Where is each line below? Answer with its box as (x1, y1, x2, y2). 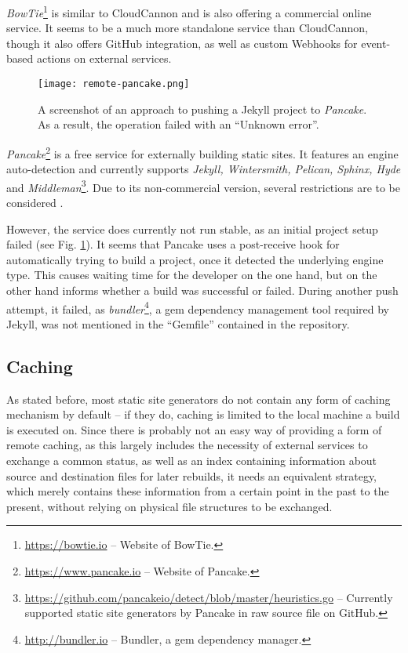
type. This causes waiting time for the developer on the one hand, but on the (6, 267, 377, 283)
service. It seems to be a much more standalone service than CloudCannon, (6, 20, 368, 36)
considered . (6, 194, 64, 210)
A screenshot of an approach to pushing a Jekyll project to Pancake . (38, 100, 367, 117)
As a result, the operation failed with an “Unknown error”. (38, 116, 319, 132)
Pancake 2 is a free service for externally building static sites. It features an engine (6, 143, 399, 161)
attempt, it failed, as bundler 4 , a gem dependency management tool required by (6, 298, 389, 317)
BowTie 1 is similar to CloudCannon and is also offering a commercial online (6, 2, 372, 20)
